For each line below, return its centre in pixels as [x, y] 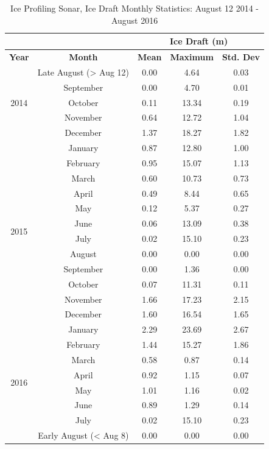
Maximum [192, 57]
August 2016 [134, 20]
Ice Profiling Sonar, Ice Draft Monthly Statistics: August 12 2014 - [135, 8]
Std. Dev [241, 57]
